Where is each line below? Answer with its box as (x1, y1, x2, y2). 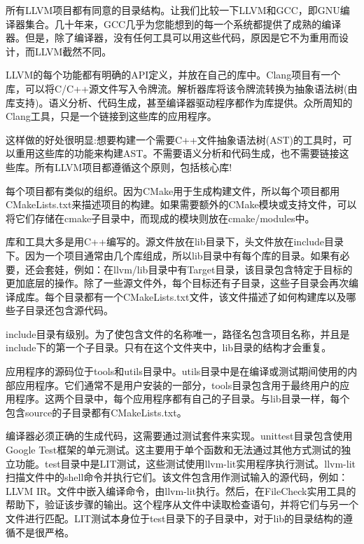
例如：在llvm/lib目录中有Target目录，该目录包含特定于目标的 (73, 261, 353, 276)
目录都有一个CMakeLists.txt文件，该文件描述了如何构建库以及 (64, 289, 346, 304)
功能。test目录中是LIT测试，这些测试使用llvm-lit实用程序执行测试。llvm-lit (15, 456, 356, 470)
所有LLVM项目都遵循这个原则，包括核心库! (34, 159, 232, 174)
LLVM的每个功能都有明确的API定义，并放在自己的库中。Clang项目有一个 (6, 67, 341, 82)
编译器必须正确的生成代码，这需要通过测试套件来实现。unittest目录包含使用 (6, 428, 353, 443)
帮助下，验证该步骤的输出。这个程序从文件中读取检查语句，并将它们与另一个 (6, 497, 358, 512)
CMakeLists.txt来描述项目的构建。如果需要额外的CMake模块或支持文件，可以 (6, 197, 357, 212)
